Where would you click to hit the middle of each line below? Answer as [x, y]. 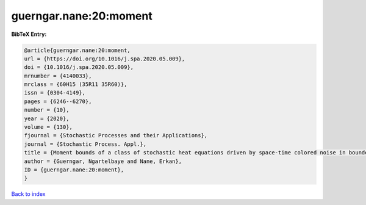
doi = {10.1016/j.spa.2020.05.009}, [79, 67]
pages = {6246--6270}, [58, 101]
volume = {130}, [48, 127]
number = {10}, [47, 110]
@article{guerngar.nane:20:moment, [77, 50]
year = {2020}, [47, 118]
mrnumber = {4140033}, [58, 76]
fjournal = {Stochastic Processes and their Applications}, [116, 135]
